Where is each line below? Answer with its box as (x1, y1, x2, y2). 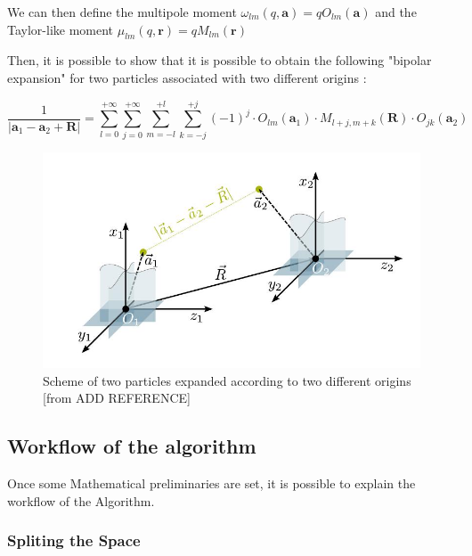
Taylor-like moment (7, 20, 114, 38)
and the (375, 3, 417, 20)
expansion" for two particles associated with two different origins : (7, 68, 367, 86)
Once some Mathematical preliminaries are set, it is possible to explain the (7, 474, 416, 493)
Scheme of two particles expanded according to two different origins (43, 371, 411, 389)
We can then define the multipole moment (7, 3, 237, 20)
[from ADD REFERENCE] (43, 388, 191, 407)
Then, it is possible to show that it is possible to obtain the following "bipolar (7, 51, 432, 69)
